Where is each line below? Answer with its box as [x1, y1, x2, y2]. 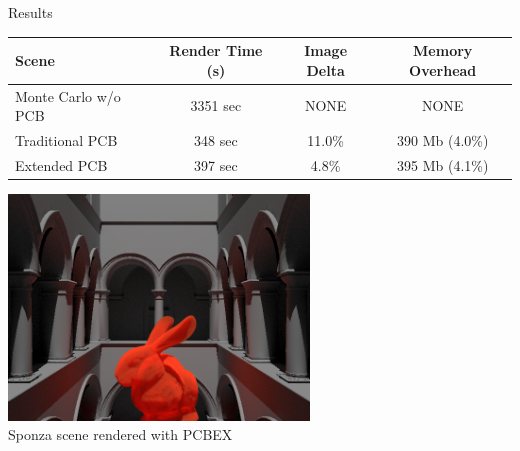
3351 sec [190, 95, 242, 116]
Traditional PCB [15, 129, 118, 150]
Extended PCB [15, 154, 108, 175]
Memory [413, 40, 473, 61]
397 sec [194, 154, 238, 175]
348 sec [194, 129, 238, 150]
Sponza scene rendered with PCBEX [8, 424, 233, 445]
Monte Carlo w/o [15, 85, 121, 106]
